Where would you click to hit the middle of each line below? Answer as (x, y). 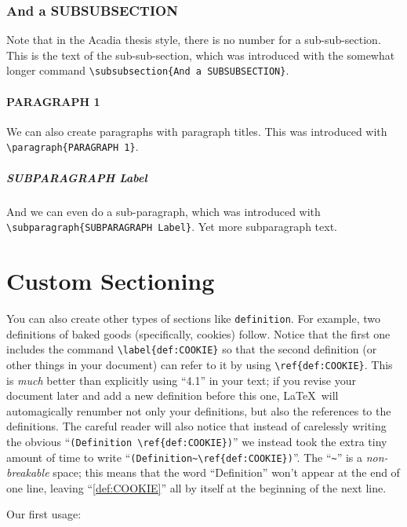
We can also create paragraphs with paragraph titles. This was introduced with (197, 131)
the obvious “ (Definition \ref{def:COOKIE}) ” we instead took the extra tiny (197, 441)
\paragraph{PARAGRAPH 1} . (73, 146)
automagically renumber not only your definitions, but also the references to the (199, 410)
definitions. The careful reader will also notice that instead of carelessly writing (196, 426)
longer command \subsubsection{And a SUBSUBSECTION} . (148, 70)
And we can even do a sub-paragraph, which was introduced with (164, 211)
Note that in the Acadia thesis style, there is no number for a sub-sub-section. (194, 40)
